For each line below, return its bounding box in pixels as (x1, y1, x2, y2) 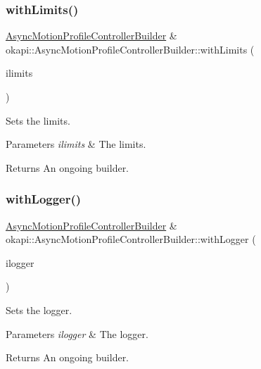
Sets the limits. (6, 113, 70, 127)
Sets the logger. (6, 302, 72, 317)
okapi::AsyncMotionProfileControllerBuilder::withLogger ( (6, 232, 256, 246)
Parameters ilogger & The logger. (6, 326, 148, 341)
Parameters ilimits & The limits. (6, 137, 146, 151)
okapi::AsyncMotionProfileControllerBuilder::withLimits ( (6, 42, 255, 56)
